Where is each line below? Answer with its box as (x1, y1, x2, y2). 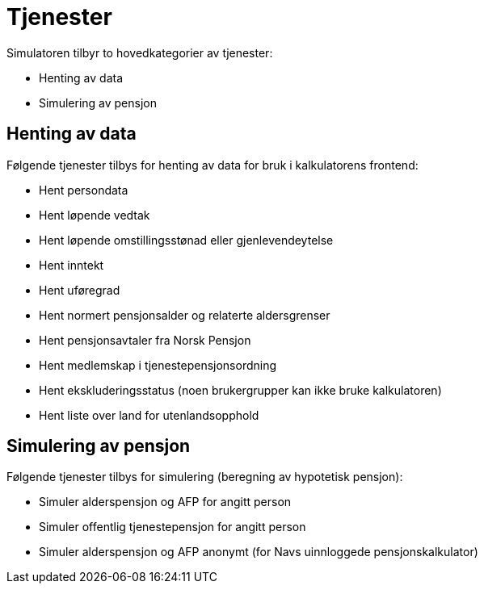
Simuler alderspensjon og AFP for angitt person (39, 495, 292, 509)
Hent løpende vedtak (39, 207, 150, 222)
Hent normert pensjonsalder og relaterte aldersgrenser (39, 308, 330, 322)
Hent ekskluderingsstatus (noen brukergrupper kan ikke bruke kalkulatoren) (39, 383, 442, 397)
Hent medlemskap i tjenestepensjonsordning (39, 358, 277, 372)
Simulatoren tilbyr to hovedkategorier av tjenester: (6, 45, 273, 60)
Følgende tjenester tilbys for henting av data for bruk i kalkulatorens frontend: (6, 157, 419, 172)
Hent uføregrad (39, 282, 120, 297)
